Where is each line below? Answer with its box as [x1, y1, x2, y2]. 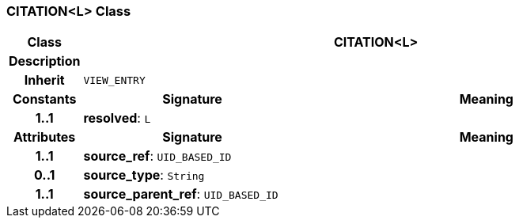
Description [9, 53, 81, 70]
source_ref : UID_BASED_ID [83, 148, 232, 165]
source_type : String [83, 167, 205, 184]
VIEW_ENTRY [83, 74, 146, 86]
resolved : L [83, 110, 151, 127]
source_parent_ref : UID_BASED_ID [83, 186, 278, 203]
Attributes [13, 129, 76, 146]
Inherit [24, 72, 65, 89]
